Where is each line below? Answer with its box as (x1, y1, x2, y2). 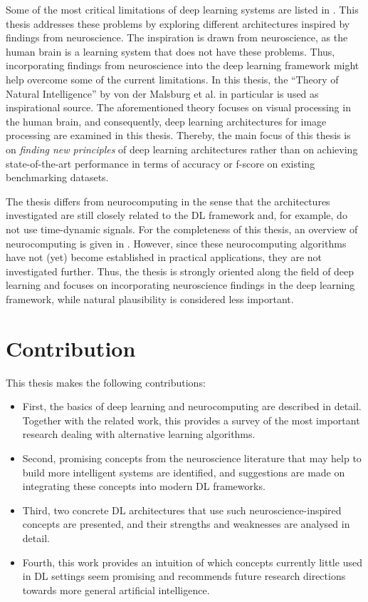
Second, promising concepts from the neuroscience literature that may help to (22, 450, 362, 465)
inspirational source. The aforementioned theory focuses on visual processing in (6, 100, 351, 115)
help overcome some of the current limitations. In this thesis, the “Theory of (6, 71, 339, 86)
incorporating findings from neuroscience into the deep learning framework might (6, 58, 359, 73)
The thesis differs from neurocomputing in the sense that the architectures (6, 193, 330, 208)
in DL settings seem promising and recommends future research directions (22, 568, 346, 583)
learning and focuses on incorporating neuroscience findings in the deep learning (6, 277, 355, 292)
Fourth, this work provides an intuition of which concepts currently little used (22, 554, 362, 569)
